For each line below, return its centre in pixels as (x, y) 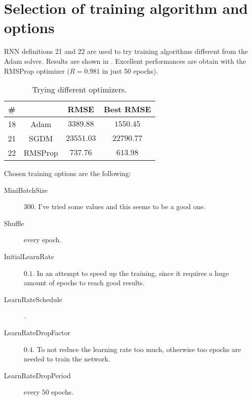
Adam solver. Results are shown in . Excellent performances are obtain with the (125, 61)
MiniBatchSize (26, 190)
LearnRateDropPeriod (38, 375)
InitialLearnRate (29, 256)
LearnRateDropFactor (37, 333)
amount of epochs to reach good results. (84, 283)
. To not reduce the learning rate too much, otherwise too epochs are (137, 349)
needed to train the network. (67, 359)
